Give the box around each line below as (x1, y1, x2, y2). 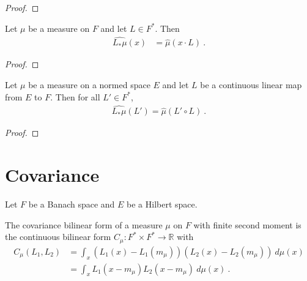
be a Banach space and (28, 198, 115, 211)
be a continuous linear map (200, 78, 302, 91)
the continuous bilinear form (5, 230, 111, 243)
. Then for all (50, 90, 100, 103)
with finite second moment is (193, 218, 301, 231)
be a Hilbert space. (127, 198, 198, 211)
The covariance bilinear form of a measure (5, 218, 163, 231)
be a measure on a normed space (28, 78, 150, 91)
